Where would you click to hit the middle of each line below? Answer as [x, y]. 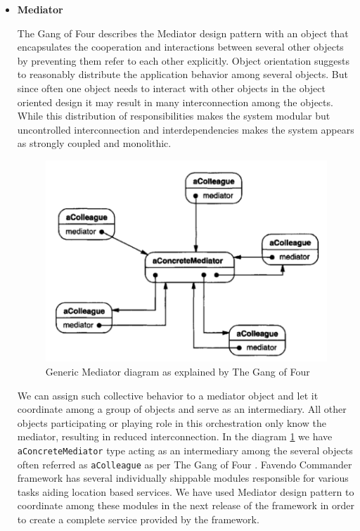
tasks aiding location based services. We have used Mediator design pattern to [186, 491]
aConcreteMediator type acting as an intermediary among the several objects [185, 450]
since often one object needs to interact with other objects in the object [171, 88]
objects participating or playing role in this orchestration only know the [172, 422]
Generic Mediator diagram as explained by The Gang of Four [178, 371]
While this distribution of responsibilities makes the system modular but [174, 116]
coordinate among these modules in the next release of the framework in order [186, 505]
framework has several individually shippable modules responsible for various [183, 478]
